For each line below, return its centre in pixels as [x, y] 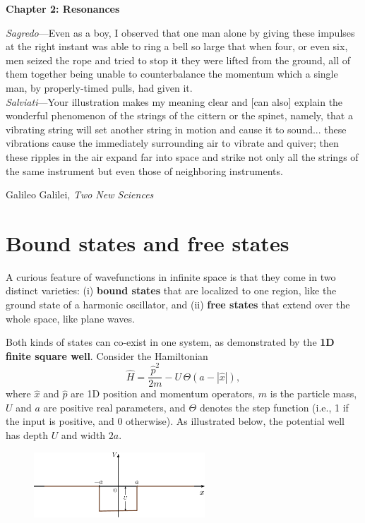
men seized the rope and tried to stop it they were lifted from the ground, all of [178, 60]
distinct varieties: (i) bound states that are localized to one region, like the [171, 290]
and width [83, 434]
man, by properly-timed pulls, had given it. [99, 87]
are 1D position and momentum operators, [163, 393]
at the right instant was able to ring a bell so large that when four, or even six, [177, 46]
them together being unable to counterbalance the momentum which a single [172, 74]
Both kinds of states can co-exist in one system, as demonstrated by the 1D [170, 342]
